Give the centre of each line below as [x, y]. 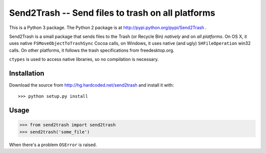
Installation [27, 73]
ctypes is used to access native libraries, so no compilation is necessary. [84, 60]
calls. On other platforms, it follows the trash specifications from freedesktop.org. [92, 50]
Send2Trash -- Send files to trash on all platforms [112, 13]
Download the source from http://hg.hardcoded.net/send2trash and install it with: [92, 85]
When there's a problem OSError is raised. [53, 145]
